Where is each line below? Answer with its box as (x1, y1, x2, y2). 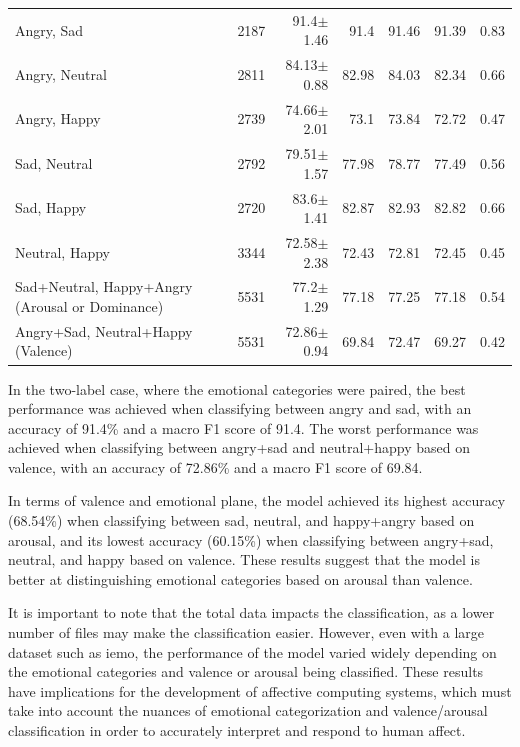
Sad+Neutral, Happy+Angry (15, 276, 193, 297)
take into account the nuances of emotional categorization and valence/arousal (8, 700, 488, 721)
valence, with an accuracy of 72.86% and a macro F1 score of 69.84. (8, 456, 423, 477)
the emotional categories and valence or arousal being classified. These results (8, 661, 484, 682)
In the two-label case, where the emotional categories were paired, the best (8, 378, 466, 399)
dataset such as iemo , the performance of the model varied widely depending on (8, 641, 497, 662)
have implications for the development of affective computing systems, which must (8, 680, 512, 701)
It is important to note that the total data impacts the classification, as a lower (8, 602, 495, 623)
